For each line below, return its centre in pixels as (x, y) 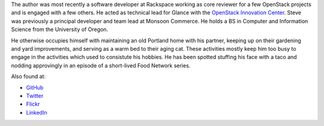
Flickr (33, 104)
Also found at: (28, 76)
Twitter (35, 96)
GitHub (35, 87)
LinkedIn (37, 112)
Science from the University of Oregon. (59, 29)
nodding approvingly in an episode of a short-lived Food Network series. (101, 65)
